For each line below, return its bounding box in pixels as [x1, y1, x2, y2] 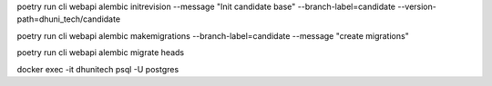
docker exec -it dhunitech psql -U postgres [16, 63, 179, 74]
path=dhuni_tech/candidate [16, 14, 121, 24]
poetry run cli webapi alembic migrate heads [16, 47, 185, 58]
